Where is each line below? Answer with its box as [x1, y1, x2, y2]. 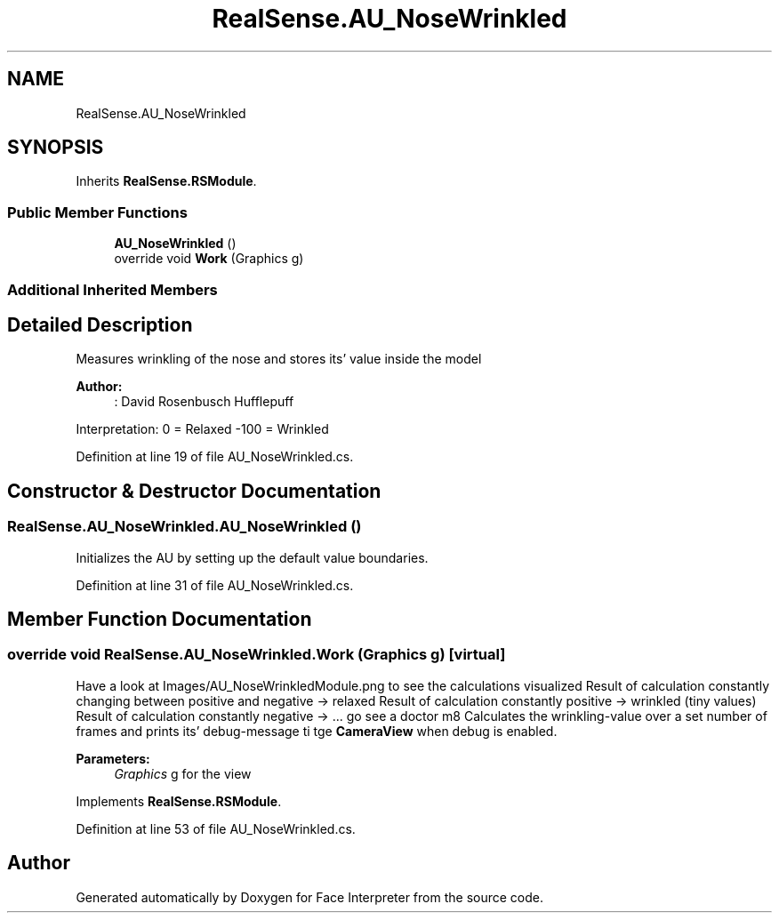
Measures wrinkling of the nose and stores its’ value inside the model [76, 351, 482, 367]
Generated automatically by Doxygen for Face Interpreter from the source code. [76, 889, 543, 905]
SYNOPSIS [7, 136, 104, 159]
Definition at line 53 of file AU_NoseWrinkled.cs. [76, 820, 356, 836]
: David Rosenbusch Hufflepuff [114, 394, 294, 410]
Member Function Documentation [7, 608, 312, 631]
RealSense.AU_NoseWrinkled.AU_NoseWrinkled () [7, 517, 362, 536]
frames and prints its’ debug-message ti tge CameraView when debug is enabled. [76, 723, 558, 739]
